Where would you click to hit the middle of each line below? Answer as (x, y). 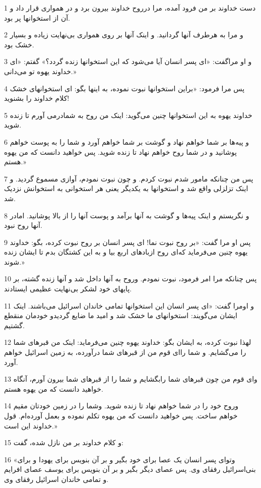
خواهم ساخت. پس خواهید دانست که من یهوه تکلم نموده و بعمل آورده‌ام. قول (121, 415)
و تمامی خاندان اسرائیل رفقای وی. (56, 479)
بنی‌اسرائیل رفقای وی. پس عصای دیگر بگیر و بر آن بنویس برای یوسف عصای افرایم (130, 469)
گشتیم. (14, 325)
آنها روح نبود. (23, 225)
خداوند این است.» (31, 425)
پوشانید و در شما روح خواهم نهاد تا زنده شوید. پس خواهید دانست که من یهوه (120, 151)
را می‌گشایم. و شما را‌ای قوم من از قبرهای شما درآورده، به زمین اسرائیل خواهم (125, 352)
